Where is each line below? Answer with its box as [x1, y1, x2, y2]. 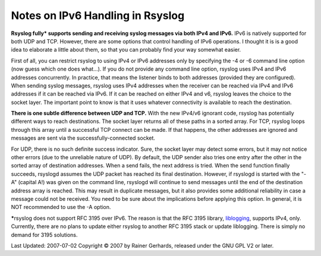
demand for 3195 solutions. [11, 231, 78, 238]
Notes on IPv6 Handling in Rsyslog [11, 9, 185, 22]
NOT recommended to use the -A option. [11, 204, 111, 211]
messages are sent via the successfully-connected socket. [11, 134, 156, 142]
